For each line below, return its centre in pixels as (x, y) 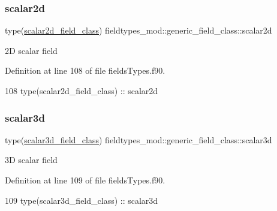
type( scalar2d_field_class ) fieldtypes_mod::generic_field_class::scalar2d (138, 30)
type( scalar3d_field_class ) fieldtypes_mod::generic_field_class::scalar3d (138, 139)
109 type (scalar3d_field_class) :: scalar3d (82, 200)
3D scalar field (31, 160)
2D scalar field (31, 50)
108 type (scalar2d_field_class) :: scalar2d (82, 91)
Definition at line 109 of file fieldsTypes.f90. (85, 180)
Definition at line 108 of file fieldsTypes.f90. (85, 70)
